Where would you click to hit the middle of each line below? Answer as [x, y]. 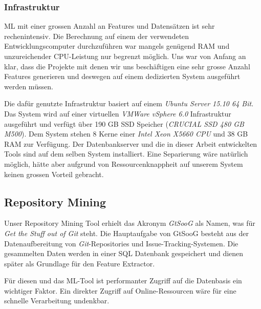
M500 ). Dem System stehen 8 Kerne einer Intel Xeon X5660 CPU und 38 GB [126, 134]
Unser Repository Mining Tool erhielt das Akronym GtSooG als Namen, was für [130, 223]
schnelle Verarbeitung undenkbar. [57, 301]
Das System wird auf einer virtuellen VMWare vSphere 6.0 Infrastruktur [118, 113]
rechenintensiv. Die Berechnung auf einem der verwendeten [97, 36]
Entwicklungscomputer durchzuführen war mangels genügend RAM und [117, 46]
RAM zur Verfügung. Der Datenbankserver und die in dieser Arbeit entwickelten [131, 143]
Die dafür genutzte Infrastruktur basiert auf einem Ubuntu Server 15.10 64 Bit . [129, 103]
